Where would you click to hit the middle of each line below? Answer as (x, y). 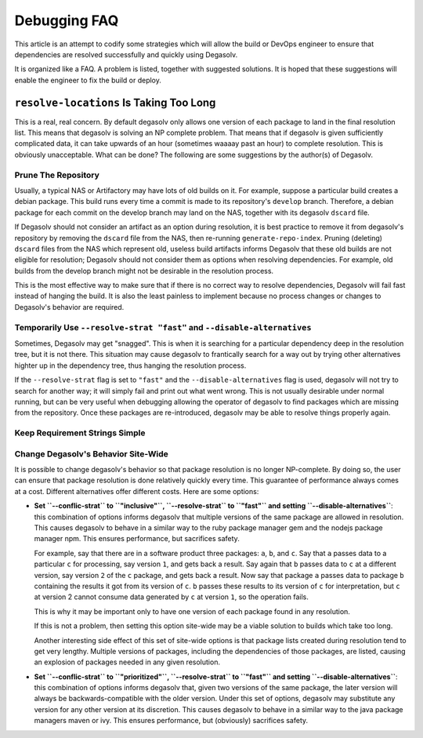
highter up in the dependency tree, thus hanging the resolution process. (130, 365)
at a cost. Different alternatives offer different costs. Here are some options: (137, 491)
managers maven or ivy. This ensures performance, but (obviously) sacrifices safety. (171, 721)
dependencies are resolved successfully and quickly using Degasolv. (126, 54)
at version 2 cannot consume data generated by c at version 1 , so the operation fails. (171, 597)
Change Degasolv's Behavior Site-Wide (91, 453)
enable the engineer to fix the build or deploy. (88, 80)
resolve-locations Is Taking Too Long (115, 102)
